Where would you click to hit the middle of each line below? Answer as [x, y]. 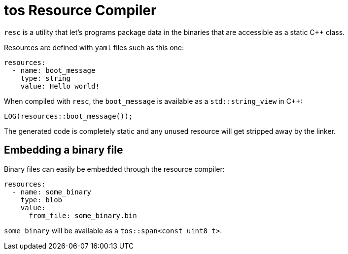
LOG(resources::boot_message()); [69, 116]
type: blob [41, 200]
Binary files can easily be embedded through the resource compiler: [114, 169]
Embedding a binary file [64, 150]
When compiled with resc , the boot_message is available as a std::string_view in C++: [153, 101]
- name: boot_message [54, 70]
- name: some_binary [52, 192]
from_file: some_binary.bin [83, 215]
